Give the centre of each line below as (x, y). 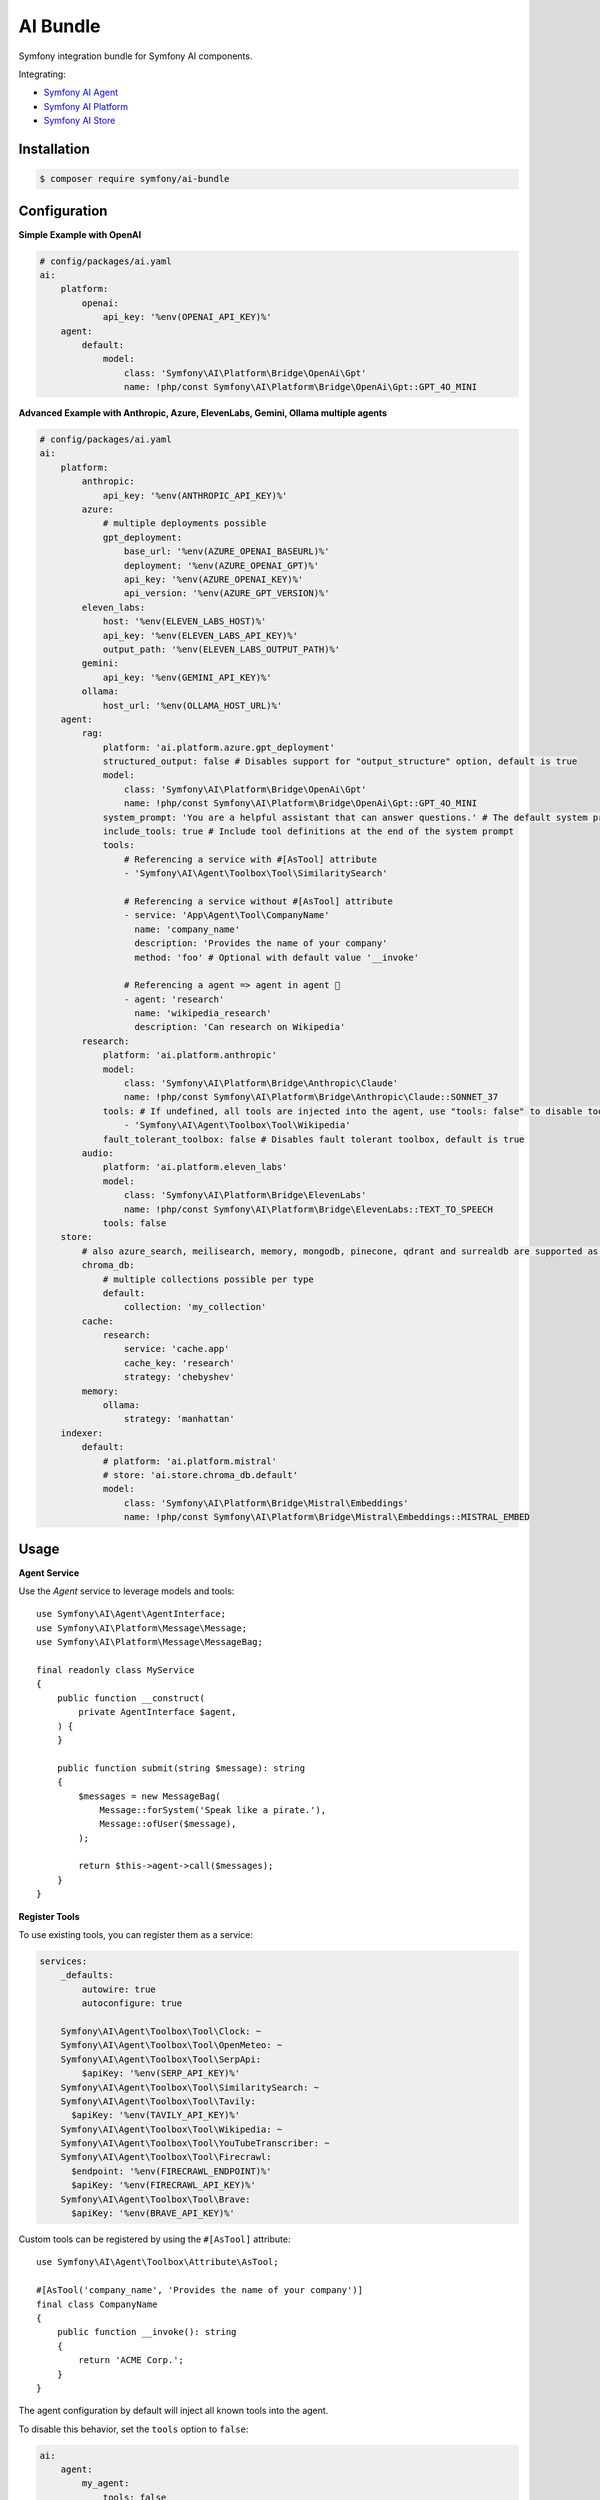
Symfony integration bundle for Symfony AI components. (135, 56)
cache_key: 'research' (179, 1363)
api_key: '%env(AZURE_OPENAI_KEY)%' (213, 579)
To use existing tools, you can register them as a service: (136, 1935)
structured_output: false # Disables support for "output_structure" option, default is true (340, 761)
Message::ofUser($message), (168, 1824)
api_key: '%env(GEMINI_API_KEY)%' (187, 677)
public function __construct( (130, 1698)
